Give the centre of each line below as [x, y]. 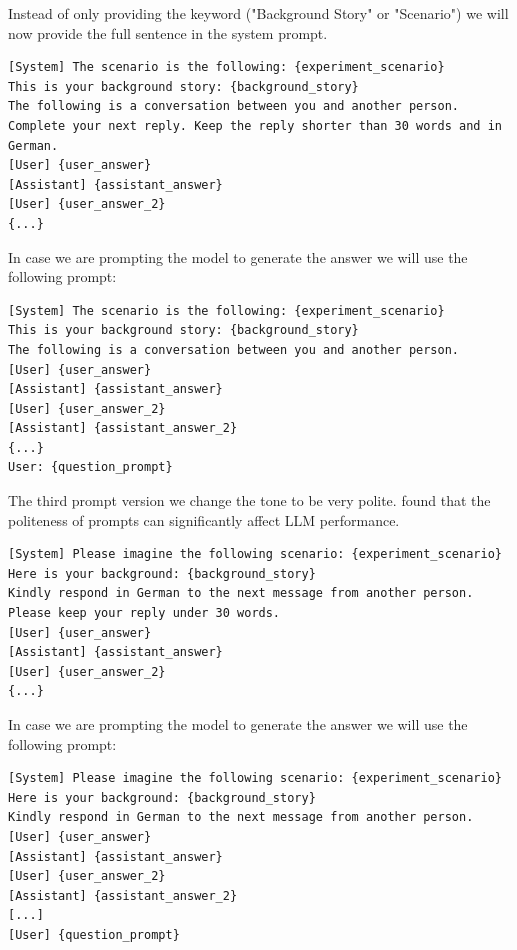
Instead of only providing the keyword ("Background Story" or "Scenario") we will [258, 13]
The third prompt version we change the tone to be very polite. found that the [249, 500]
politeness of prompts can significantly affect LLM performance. [204, 519]
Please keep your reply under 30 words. [144, 613]
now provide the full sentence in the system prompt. [168, 32]
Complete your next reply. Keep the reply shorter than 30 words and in [255, 125]
